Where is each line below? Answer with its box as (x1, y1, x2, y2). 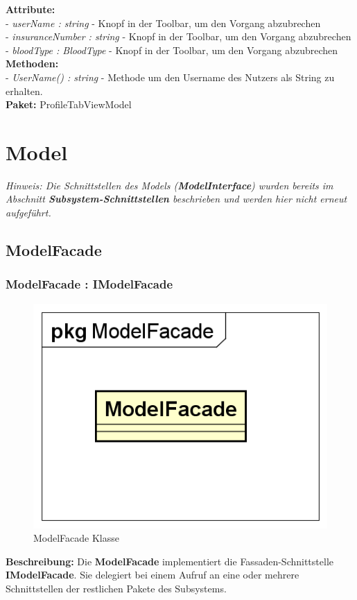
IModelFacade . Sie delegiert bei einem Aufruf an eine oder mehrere (6, 567, 299, 582)
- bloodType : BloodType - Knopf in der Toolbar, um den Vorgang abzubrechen (6, 42, 338, 57)
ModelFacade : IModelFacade (6, 275, 173, 293)
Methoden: (6, 56, 59, 71)
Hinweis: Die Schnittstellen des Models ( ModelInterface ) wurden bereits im (6, 178, 333, 192)
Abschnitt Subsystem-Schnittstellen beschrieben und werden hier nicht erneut (6, 191, 347, 206)
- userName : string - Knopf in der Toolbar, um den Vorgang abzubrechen (6, 15, 321, 30)
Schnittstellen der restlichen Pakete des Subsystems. (6, 581, 227, 595)
